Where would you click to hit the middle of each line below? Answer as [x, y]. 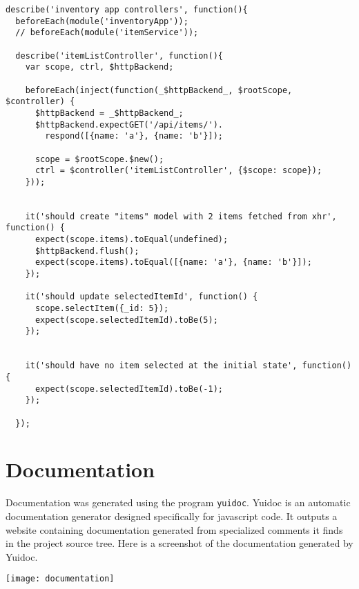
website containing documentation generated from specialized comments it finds [174, 529]
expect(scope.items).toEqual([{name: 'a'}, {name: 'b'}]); [173, 262]
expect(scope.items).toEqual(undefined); [132, 240]
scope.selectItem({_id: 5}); [102, 309]
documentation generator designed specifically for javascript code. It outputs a [172, 516]
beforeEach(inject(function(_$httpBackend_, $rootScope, [159, 90]
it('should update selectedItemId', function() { [142, 297]
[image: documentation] [60, 579]
